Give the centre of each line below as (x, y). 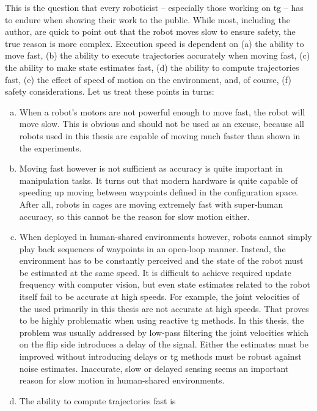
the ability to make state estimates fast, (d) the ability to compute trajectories (152, 67)
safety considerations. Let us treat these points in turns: (110, 91)
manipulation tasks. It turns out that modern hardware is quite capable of (158, 180)
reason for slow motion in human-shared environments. (122, 380)
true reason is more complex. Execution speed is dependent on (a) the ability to (155, 43)
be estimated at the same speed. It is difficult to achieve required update (155, 272)
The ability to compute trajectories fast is (97, 400)
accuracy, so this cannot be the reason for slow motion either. (134, 216)
